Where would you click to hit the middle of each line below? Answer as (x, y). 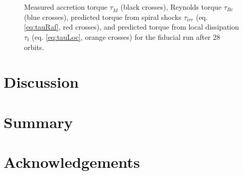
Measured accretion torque (66, 7)
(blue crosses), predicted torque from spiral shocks (103, 17)
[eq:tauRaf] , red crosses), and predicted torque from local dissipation (132, 27)
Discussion (41, 82)
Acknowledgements (72, 162)
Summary (38, 122)
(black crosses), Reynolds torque (171, 7)
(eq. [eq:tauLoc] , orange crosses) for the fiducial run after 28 (126, 36)
